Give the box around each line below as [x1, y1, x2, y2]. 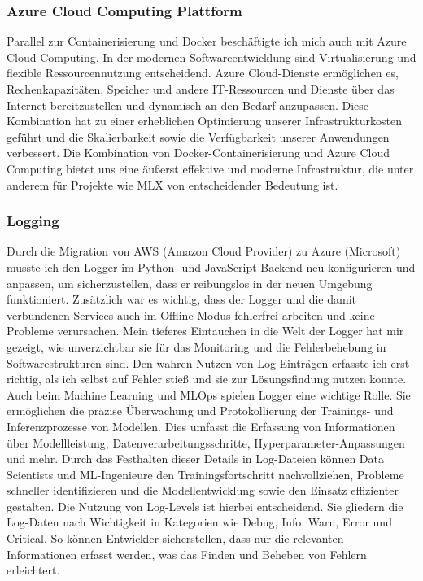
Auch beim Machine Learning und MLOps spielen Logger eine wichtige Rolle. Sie [7, 386, 411, 403]
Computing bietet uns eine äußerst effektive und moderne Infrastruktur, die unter [7, 159, 414, 177]
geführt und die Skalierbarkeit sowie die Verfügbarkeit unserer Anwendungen [7, 128, 390, 145]
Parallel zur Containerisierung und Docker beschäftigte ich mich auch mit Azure [7, 33, 407, 50]
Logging [7, 211, 59, 231]
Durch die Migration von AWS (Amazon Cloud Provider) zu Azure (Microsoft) [7, 242, 401, 260]
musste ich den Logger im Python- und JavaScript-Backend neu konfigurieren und [7, 258, 416, 275]
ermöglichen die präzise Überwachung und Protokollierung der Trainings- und [7, 402, 394, 419]
